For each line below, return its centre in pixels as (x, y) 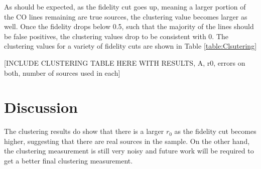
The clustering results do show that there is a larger (84, 131)
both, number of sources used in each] (62, 72)
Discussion (41, 107)
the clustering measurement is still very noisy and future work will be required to (129, 151)
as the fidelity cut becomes (215, 131)
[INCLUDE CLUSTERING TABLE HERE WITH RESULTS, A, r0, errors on (125, 62)
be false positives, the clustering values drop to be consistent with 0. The (116, 36)
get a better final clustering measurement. (69, 161)
